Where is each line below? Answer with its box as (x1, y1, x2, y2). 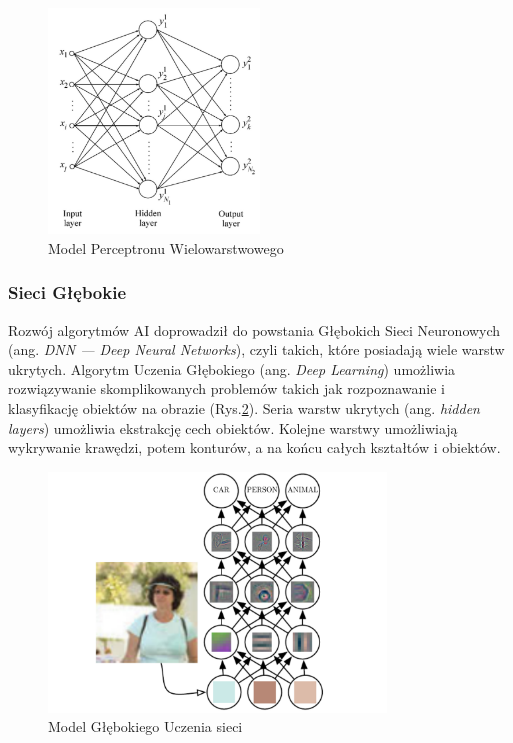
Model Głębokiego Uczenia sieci (48, 716, 243, 737)
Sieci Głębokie (8, 280, 127, 305)
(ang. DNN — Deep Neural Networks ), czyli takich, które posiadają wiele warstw (8, 339, 505, 360)
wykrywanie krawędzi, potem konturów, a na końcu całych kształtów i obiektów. (8, 437, 501, 458)
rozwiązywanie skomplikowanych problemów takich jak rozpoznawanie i (8, 378, 445, 399)
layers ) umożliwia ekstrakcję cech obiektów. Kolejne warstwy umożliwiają (8, 417, 458, 438)
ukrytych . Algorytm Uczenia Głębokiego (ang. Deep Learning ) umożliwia (8, 358, 456, 379)
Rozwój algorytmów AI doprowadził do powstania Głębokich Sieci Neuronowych (8, 319, 501, 340)
